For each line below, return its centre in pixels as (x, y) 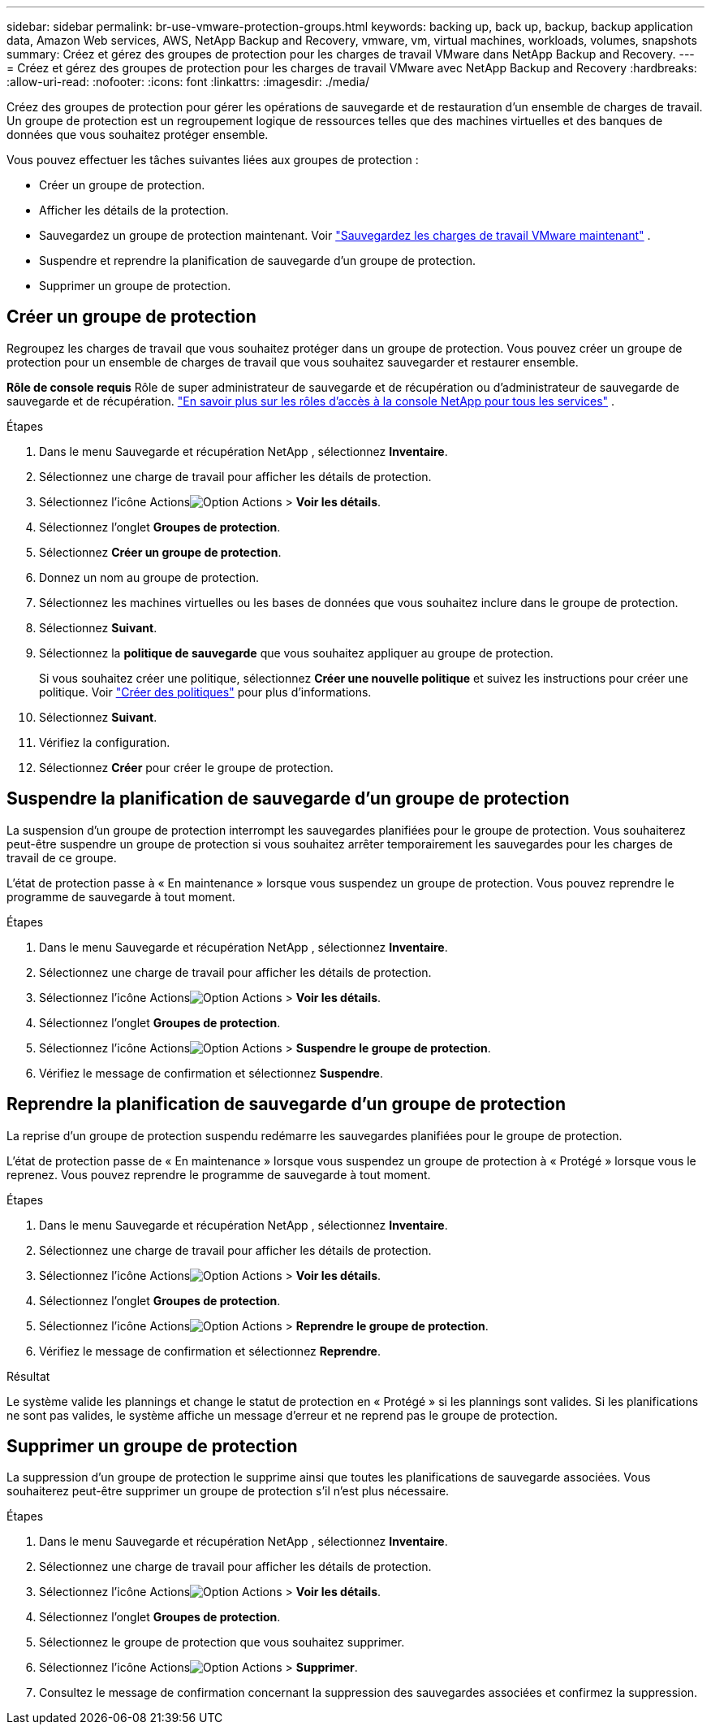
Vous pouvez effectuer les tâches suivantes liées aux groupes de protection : (213, 160)
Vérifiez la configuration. (105, 742)
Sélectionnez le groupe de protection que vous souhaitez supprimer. (222, 1642)
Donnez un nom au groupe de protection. (149, 577)
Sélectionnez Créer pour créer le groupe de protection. (186, 767)
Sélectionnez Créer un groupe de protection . (160, 552)
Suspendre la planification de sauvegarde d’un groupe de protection (288, 799)
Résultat (28, 1376)
